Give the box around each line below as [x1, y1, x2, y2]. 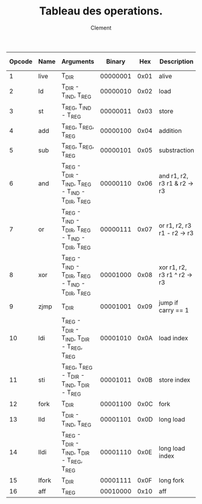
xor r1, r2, [159, 263, 187, 272]
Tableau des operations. [38, 4, 164, 18]
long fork [159, 476, 185, 485]
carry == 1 [159, 306, 189, 314]
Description [159, 57, 194, 66]
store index [159, 375, 191, 384]
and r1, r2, [159, 172, 189, 180]
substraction [159, 146, 194, 155]
